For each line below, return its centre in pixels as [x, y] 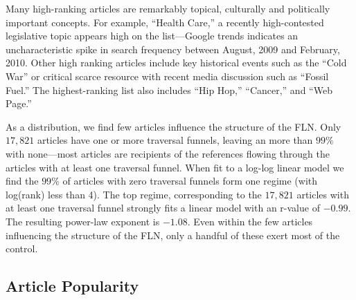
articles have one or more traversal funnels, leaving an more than [175, 140]
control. [22, 249]
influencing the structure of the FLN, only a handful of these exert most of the [173, 235]
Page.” [19, 103]
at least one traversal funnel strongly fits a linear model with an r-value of [163, 208]
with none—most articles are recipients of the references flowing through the [168, 153]
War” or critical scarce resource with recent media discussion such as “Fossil [167, 76]
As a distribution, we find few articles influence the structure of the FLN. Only [173, 126]
